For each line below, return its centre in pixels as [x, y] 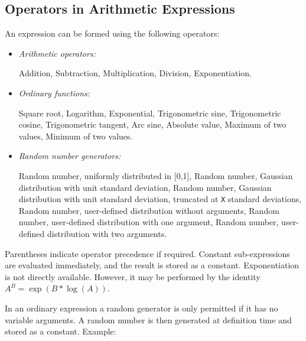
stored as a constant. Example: [61, 331]
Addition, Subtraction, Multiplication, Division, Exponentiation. [135, 73]
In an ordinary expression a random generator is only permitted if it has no [141, 308]
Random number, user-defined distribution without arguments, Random [149, 210]
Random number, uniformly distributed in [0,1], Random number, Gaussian [156, 175]
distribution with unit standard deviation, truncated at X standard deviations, [160, 199]
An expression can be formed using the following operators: [112, 33]
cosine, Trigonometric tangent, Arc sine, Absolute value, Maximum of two [152, 124]
